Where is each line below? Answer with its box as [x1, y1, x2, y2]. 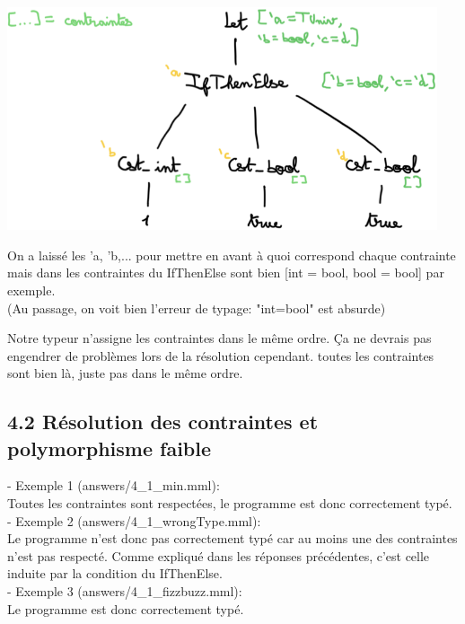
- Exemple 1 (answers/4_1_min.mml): [7, 476, 220, 495]
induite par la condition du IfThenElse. [7, 564, 223, 583]
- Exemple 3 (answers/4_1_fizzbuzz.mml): [7, 582, 242, 601]
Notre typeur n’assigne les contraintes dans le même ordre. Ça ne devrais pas [7, 329, 432, 347]
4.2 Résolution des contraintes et [7, 408, 319, 435]
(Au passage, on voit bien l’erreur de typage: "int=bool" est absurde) [7, 298, 386, 317]
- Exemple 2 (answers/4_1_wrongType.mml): [7, 511, 261, 530]
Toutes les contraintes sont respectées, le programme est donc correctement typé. [7, 494, 452, 513]
